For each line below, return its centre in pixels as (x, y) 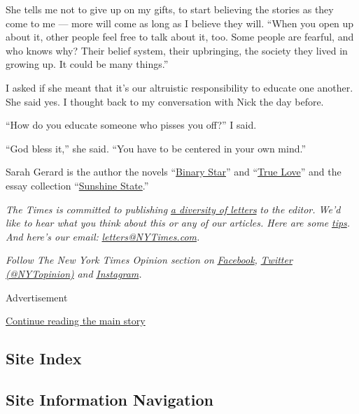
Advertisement (37, 297)
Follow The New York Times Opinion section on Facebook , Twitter (149, 260)
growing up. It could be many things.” (87, 64)
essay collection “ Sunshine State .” (77, 185)
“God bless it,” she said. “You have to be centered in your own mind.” (156, 148)
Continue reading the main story (76, 321)
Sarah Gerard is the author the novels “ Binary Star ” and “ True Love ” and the (174, 172)
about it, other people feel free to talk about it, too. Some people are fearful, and (180, 37)
